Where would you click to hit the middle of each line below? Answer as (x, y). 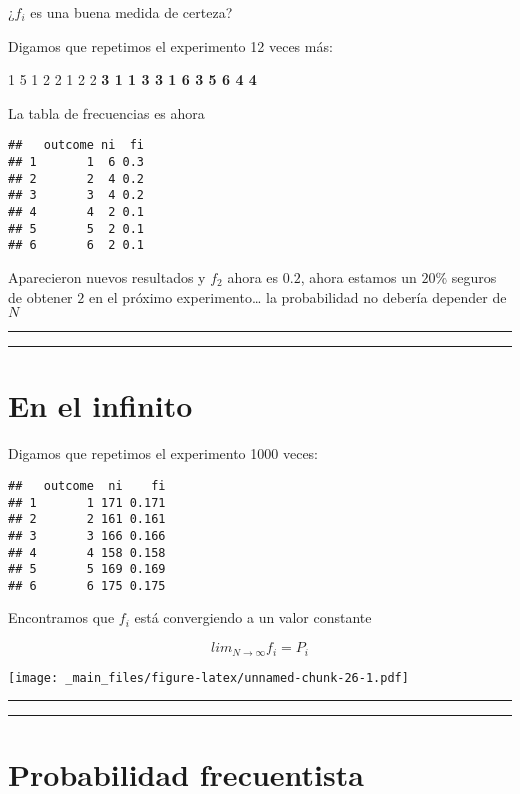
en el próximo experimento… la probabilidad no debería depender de (297, 296)
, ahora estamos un (358, 276)
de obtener (40, 296)
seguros (474, 276)
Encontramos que (61, 617)
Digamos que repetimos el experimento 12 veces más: (170, 45)
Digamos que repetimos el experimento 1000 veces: (163, 453)
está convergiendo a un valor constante (253, 617)
